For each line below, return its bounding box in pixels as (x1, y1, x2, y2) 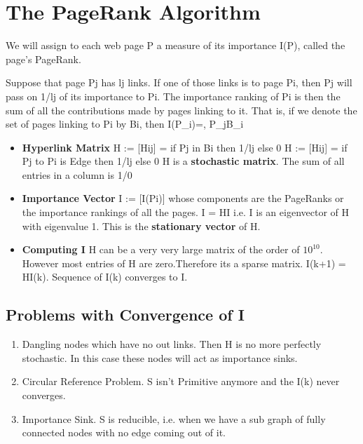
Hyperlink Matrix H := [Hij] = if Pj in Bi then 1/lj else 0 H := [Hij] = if (22, 140, 348, 154)
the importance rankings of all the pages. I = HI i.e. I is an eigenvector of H (22, 205, 349, 220)
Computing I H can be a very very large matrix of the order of (22, 242, 300, 257)
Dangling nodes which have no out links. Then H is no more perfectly (22, 337, 322, 351)
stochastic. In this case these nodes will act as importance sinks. (22, 350, 298, 365)
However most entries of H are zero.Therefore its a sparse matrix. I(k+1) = (22, 255, 346, 270)
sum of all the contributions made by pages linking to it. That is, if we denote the (6, 102, 357, 117)
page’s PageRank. (6, 51, 81, 66)
